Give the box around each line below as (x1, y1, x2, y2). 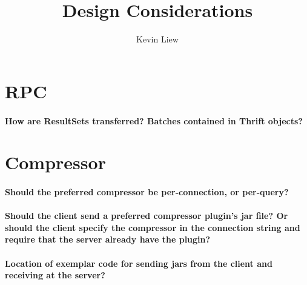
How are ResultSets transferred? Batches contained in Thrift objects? (5, 114, 303, 127)
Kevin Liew (136, 33, 179, 45)
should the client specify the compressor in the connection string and (5, 221, 300, 233)
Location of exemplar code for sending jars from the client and (5, 256, 272, 269)
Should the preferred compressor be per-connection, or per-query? (5, 186, 289, 198)
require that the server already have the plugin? (5, 233, 211, 246)
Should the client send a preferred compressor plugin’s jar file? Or (5, 209, 288, 222)
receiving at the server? (5, 269, 105, 281)
